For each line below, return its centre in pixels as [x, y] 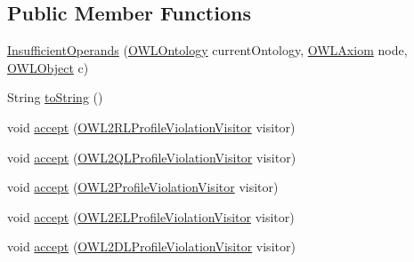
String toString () [55, 97]
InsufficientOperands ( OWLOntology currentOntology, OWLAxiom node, [207, 50]
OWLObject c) [48, 67]
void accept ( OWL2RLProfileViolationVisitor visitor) [151, 127]
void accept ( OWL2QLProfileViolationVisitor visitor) [152, 157]
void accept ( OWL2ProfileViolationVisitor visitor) [143, 187]
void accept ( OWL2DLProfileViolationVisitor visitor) [151, 246]
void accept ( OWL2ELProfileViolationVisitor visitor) [151, 216]
